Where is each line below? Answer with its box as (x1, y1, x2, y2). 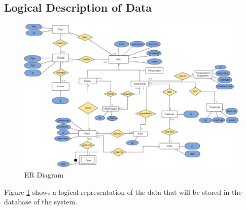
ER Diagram (24, 169, 64, 180)
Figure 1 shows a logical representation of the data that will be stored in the (4, 186, 242, 197)
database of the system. (4, 196, 78, 207)
